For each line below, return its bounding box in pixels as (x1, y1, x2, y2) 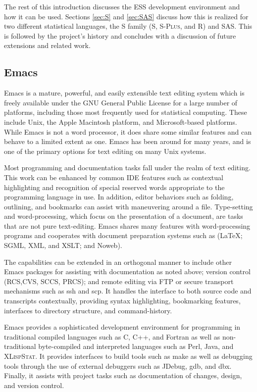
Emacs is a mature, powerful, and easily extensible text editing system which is (4, 88, 245, 98)
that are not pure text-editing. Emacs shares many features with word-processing (4, 220, 251, 231)
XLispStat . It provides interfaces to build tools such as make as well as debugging (4, 351, 253, 361)
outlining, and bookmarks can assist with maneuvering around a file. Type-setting (4, 201, 253, 211)
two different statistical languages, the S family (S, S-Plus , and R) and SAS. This (4, 21, 253, 31)
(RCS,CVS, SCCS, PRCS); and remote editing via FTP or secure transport (4, 276, 234, 286)
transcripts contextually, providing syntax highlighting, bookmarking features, (4, 295, 241, 306)
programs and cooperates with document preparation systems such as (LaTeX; (4, 230, 243, 241)
